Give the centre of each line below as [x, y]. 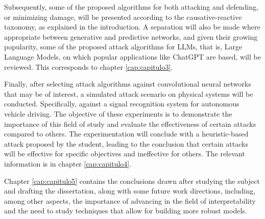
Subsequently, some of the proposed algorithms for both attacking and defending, [131, 7]
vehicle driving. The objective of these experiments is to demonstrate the [118, 113]
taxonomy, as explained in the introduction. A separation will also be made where [132, 27]
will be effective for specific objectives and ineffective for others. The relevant [125, 154]
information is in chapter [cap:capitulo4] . [68, 163]
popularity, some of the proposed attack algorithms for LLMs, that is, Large [123, 47]
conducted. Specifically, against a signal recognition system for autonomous [122, 104]
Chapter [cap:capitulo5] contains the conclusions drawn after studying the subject [132, 181]
